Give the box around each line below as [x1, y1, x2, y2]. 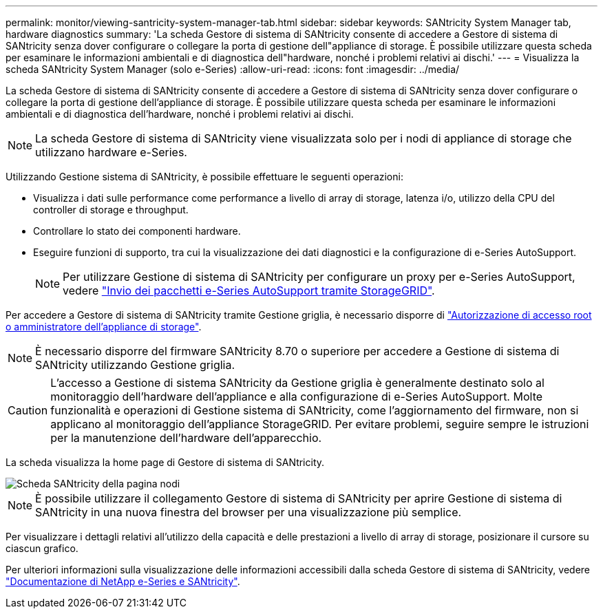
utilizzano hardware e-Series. [35, 145, 187, 159]
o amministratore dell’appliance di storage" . [6, 321, 202, 332]
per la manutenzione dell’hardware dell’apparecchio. [50, 431, 322, 445]
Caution [8, 403, 48, 417]
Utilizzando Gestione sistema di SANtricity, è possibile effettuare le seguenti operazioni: [6, 171, 403, 182]
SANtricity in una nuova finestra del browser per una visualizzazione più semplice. [35, 505, 462, 519]
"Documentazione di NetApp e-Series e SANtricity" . [6, 575, 240, 587]
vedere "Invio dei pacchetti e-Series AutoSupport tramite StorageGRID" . [63, 284, 435, 297]
